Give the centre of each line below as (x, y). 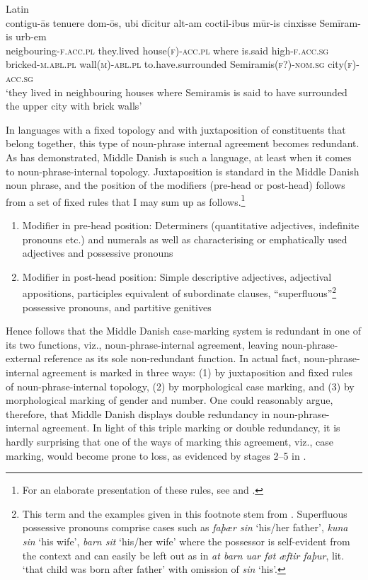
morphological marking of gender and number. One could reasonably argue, (169, 400)
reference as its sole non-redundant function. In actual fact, (172, 358)
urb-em (31, 36)
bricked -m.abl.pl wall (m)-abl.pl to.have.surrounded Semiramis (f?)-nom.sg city (175, 64)
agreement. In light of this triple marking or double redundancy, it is (191, 428)
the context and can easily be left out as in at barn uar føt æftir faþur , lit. (183, 555)
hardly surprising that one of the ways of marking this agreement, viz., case (169, 441)
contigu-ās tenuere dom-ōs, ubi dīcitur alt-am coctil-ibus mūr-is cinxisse (161, 22)
